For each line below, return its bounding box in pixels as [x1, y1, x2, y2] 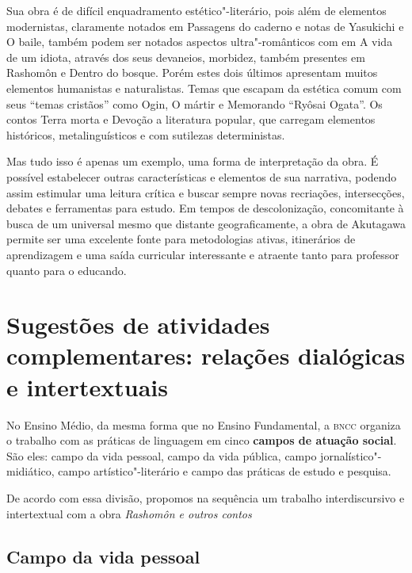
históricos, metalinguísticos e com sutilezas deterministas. [6, 126, 285, 143]
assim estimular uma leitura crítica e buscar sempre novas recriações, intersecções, [6, 184, 405, 201]
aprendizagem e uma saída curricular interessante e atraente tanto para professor [6, 246, 399, 262]
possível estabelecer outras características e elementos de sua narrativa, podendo [6, 168, 397, 185]
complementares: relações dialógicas [6, 339, 406, 372]
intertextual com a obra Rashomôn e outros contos [6, 505, 252, 521]
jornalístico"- [320, 447, 382, 464]
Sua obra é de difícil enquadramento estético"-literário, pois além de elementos [6, 2, 387, 18]
